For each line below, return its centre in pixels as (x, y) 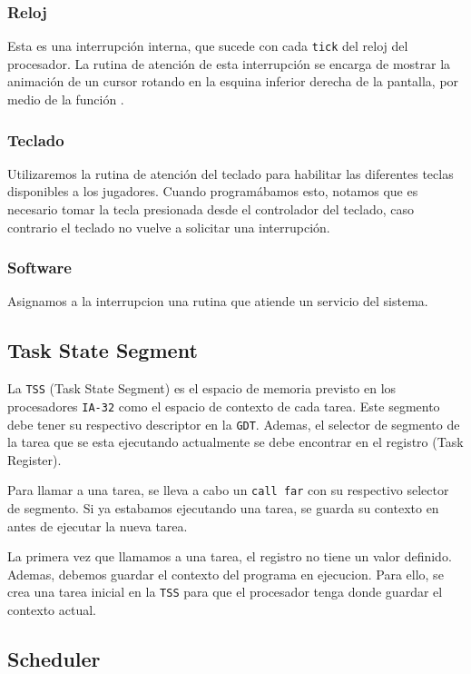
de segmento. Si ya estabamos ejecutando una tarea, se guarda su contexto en (223, 508)
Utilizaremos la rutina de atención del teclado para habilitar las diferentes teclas (231, 173)
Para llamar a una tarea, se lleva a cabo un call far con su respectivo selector (228, 490)
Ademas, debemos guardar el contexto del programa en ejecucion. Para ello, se (226, 574)
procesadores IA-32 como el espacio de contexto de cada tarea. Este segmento (224, 406)
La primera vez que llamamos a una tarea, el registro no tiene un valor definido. (230, 556)
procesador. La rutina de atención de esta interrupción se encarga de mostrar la (229, 63)
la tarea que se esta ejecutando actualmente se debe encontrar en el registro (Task (235, 442)
